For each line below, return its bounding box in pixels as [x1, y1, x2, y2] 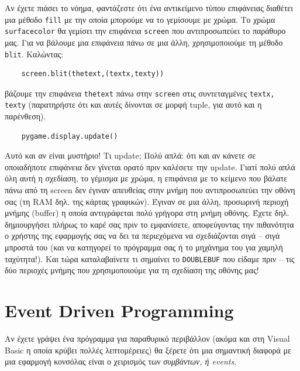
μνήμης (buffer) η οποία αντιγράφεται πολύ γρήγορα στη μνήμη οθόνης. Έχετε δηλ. [5, 207, 289, 219]
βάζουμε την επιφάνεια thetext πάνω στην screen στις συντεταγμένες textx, [5, 87, 275, 99]
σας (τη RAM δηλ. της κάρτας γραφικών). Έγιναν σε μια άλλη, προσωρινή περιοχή [5, 195, 289, 207]
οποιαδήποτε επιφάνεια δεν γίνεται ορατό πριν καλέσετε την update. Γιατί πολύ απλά [5, 160, 295, 173]
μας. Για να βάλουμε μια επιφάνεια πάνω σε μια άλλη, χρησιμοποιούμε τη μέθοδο [5, 36, 283, 48]
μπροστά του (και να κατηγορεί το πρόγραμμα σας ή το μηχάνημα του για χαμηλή [5, 241, 283, 253]
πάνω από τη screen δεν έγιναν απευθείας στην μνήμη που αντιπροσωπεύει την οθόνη [5, 184, 295, 196]
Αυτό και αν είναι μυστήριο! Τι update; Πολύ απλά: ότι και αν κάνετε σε [5, 149, 256, 162]
